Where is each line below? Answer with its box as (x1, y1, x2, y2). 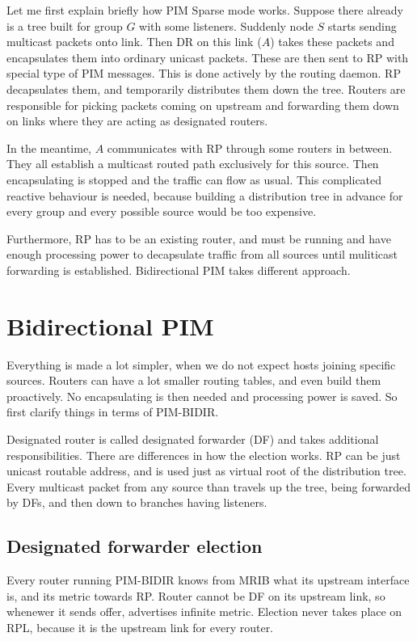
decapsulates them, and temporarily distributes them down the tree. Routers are (6, 80, 406, 97)
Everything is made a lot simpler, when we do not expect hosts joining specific (6, 356, 396, 373)
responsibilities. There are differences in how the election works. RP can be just (6, 446, 401, 463)
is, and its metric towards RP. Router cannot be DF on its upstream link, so (6, 587, 385, 604)
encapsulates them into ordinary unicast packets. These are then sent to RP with (6, 48, 409, 65)
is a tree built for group (6, 17, 123, 34)
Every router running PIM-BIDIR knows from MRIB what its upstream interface (6, 571, 410, 588)
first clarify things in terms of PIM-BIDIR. (6, 403, 219, 420)
